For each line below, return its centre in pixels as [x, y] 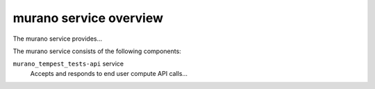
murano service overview [88, 18]
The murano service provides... [58, 39]
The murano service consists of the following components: [97, 51]
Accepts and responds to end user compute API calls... [109, 73]
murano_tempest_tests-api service [68, 64]
